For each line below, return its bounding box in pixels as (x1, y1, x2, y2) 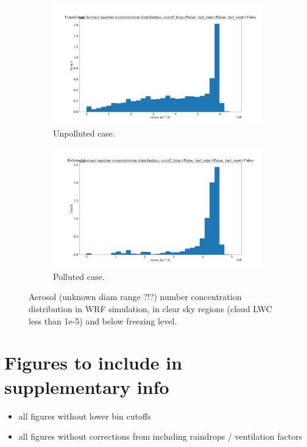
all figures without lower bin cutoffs (18, 409, 151, 422)
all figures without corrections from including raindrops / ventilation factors (18, 430, 303, 443)
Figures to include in (4, 350, 183, 375)
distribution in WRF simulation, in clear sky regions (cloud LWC (29, 302, 272, 315)
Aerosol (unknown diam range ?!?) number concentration (29, 290, 242, 303)
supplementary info (4, 374, 169, 399)
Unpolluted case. (53, 127, 115, 140)
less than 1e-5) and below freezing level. (29, 314, 177, 327)
